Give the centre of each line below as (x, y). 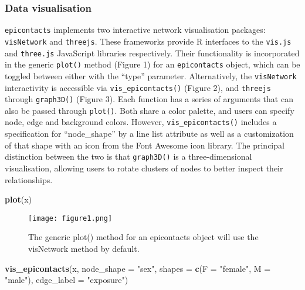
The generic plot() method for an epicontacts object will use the (143, 237)
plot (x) (18, 199)
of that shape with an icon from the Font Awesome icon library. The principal (145, 145)
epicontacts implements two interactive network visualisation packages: (135, 30)
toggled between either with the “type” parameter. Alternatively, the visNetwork (151, 75)
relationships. (29, 179)
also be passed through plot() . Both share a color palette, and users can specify (150, 110)
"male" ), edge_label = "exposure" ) (67, 280)
